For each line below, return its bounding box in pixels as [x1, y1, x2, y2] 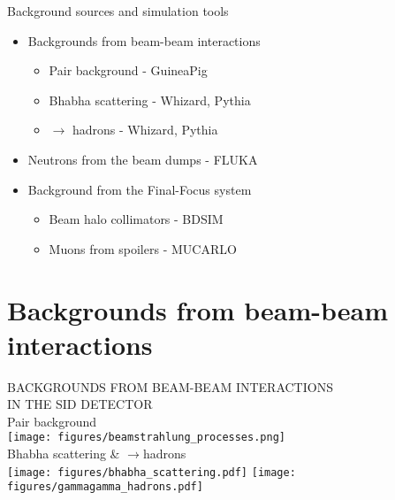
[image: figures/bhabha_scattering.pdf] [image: [7, 465, 296, 479]
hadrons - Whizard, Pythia [72, 120, 218, 139]
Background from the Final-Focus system [27, 180, 252, 198]
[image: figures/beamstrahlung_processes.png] [7, 431, 285, 444]
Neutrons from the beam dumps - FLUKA [27, 150, 258, 168]
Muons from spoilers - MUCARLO [49, 239, 237, 258]
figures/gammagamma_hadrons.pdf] [7, 481, 203, 494]
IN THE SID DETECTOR [7, 395, 153, 413]
